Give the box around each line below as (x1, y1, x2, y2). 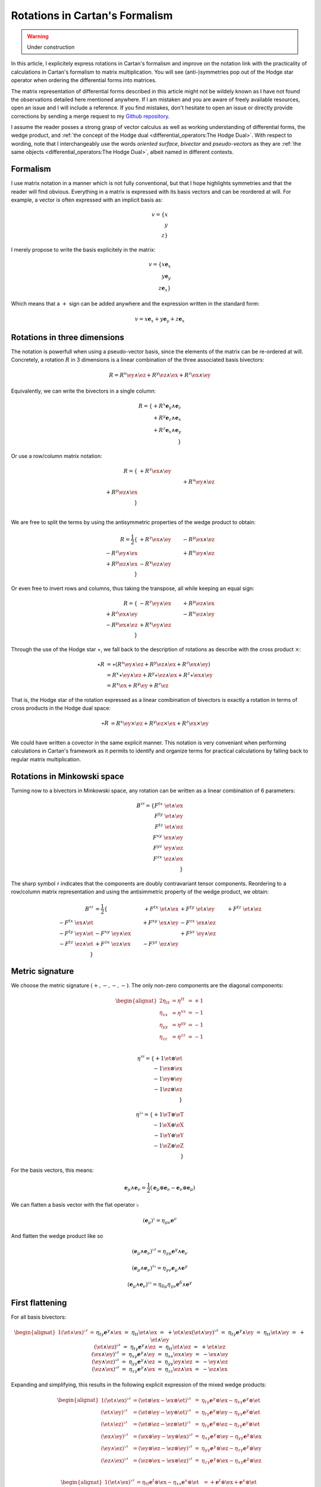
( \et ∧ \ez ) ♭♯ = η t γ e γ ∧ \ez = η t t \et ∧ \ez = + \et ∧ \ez (94, 1342, 226, 1352)
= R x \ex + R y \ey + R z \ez (106, 681, 169, 689)
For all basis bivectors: (11, 1313, 67, 1320)
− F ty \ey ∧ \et (59, 928, 93, 937)
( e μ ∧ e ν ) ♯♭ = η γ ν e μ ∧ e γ (131, 1264, 188, 1273)
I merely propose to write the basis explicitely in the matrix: (11, 246, 156, 253)
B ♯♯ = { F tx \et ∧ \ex (136, 801, 184, 809)
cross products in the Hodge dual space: (11, 705, 111, 712)
